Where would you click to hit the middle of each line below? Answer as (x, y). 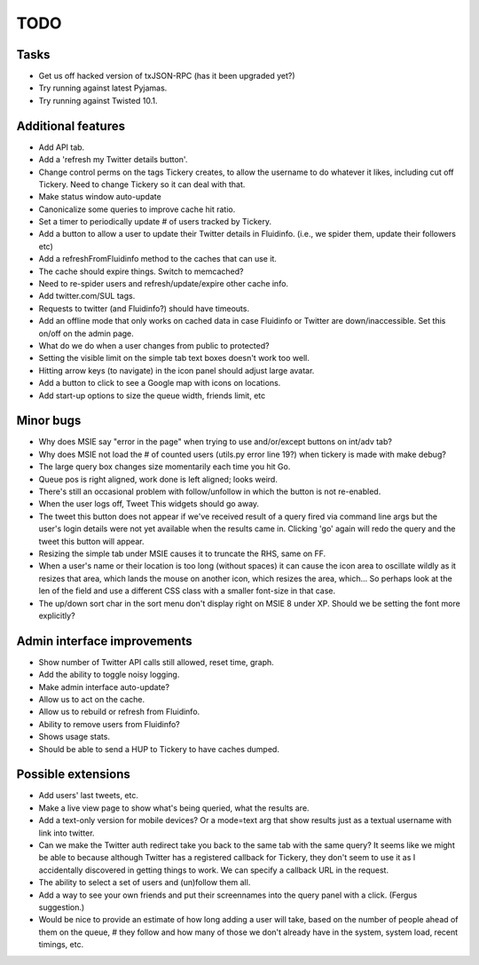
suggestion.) (62, 907)
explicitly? (57, 616)
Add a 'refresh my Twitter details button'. (113, 160)
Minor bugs (49, 421)
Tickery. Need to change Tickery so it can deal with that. (142, 184)
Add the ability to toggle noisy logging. (109, 675)
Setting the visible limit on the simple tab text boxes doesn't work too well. (174, 358)
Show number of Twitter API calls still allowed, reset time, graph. (156, 662)
